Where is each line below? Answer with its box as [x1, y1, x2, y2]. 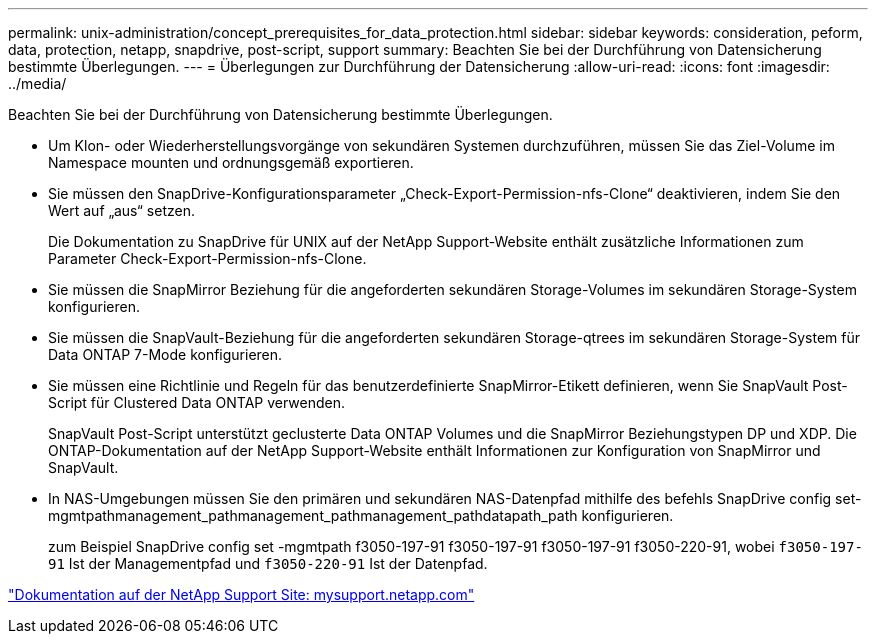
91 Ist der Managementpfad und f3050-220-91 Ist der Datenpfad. [48, 555, 488, 572]
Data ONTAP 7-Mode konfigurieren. [48, 346, 283, 363]
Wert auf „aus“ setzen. [48, 202, 195, 219]
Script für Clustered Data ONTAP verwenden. [48, 394, 346, 411]
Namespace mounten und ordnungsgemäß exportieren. [48, 154, 414, 171]
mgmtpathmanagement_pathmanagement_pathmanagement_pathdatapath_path [48, 507, 578, 524]
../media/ [8, 75, 67, 92]
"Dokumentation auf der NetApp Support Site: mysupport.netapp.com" [8, 586, 475, 603]
